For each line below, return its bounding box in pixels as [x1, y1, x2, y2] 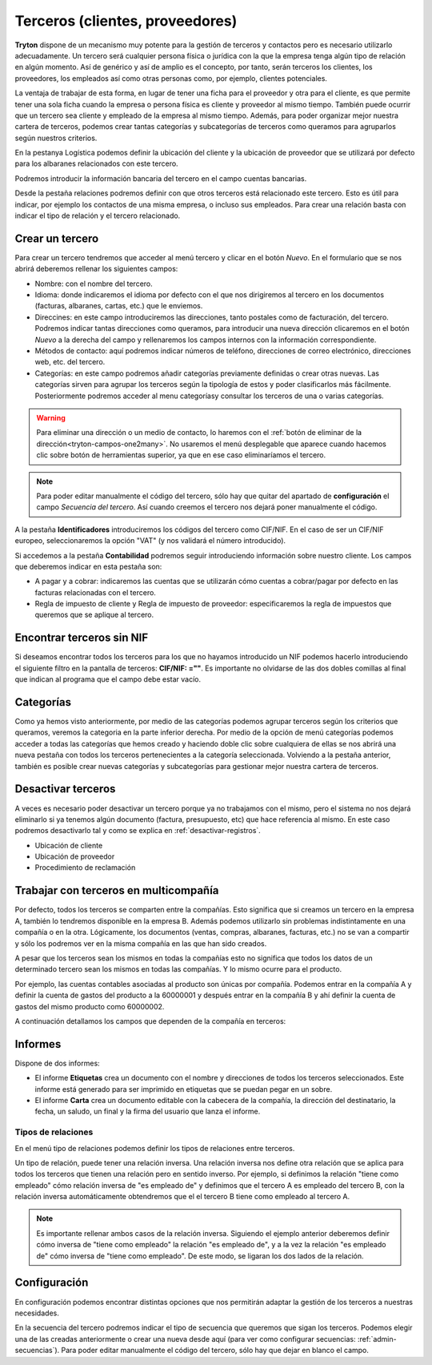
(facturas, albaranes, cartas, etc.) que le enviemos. [34, 301, 203, 311]
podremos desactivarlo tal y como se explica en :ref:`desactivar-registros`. [14, 826, 262, 836]
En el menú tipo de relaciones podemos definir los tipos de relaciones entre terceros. [14, 1143, 295, 1153]
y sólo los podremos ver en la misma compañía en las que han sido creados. [14, 938, 267, 948]
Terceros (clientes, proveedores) [14, 12, 238, 30]
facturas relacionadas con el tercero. [34, 587, 156, 597]
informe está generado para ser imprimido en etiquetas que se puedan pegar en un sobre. [34, 1084, 333, 1093]
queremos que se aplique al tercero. [34, 610, 154, 620]
